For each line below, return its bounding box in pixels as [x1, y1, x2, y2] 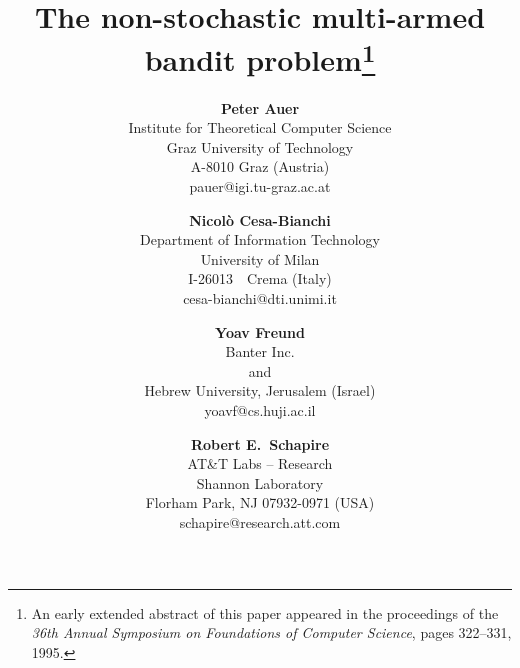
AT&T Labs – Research [187, 453, 333, 474]
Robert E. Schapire [190, 433, 330, 454]
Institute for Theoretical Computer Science [128, 117, 392, 138]
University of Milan [200, 248, 320, 269]
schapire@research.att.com [179, 511, 341, 532]
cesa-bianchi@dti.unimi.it [183, 287, 337, 308]
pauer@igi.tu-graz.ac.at [189, 176, 331, 197]
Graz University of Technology [166, 136, 354, 157]
